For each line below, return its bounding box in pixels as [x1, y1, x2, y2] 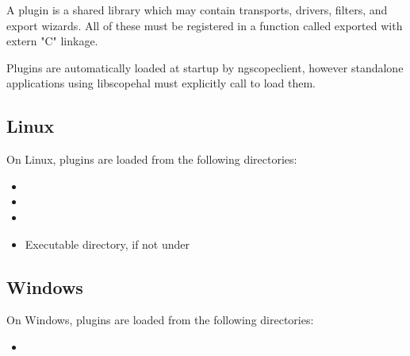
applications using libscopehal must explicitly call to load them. [6, 75, 316, 91]
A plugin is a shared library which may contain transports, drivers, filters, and [6, 2, 388, 17]
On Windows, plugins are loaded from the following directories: [6, 311, 314, 328]
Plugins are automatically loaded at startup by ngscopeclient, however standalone [6, 59, 404, 75]
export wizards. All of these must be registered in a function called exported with [6, 17, 403, 33]
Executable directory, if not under [25, 235, 190, 252]
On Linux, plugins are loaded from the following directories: [6, 151, 297, 168]
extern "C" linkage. [6, 33, 98, 49]
